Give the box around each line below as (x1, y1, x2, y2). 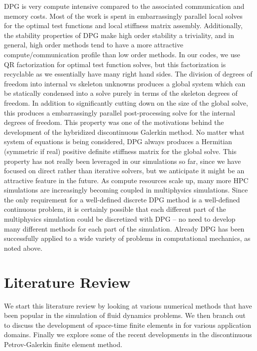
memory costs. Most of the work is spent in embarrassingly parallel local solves (4, 10, 243, 21)
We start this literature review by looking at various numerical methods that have (4, 300, 252, 311)
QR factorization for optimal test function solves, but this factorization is (4, 59, 226, 69)
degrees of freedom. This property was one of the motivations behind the (4, 117, 224, 127)
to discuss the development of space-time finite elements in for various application (4, 319, 252, 330)
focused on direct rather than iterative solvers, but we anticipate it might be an (4, 165, 245, 176)
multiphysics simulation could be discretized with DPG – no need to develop (4, 214, 236, 224)
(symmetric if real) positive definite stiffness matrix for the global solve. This (4, 146, 237, 156)
